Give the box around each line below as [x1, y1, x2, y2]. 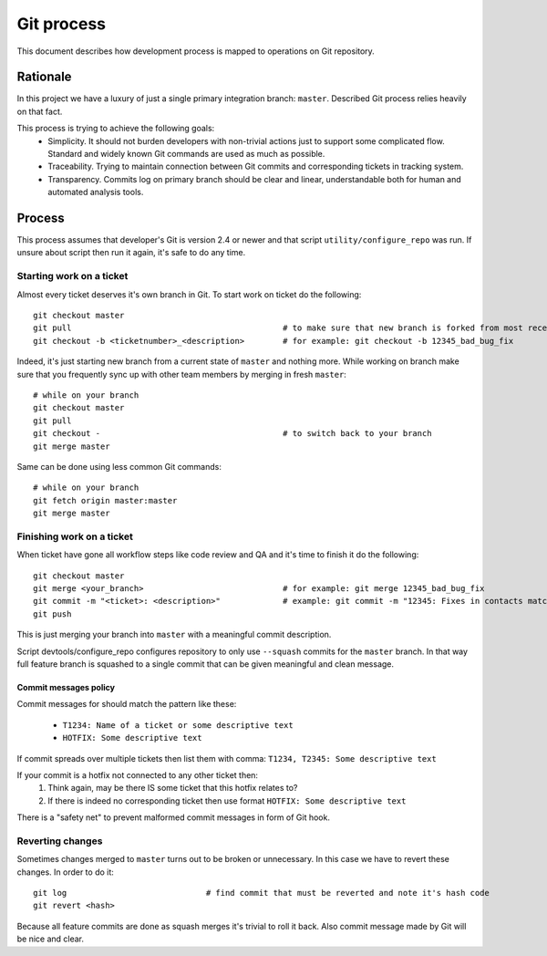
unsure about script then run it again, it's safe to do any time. [16, 247, 246, 258]
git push [33, 608, 72, 619]
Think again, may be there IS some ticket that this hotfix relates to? [47, 783, 298, 794]
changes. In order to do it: [16, 867, 114, 878]
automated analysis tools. [47, 187, 144, 198]
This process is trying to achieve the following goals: [16, 123, 215, 134]
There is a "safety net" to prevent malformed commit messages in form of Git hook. [16, 812, 330, 823]
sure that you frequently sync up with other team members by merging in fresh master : [16, 369, 346, 379]
